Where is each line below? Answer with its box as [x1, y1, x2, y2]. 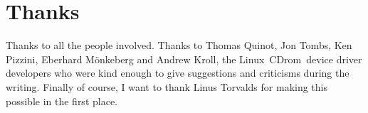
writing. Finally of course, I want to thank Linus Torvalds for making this [6, 79, 328, 94]
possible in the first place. [6, 93, 117, 108]
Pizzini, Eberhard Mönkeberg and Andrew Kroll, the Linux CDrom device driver [6, 51, 362, 66]
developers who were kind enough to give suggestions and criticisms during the [6, 65, 349, 80]
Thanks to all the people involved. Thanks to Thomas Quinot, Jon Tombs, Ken [6, 38, 352, 53]
